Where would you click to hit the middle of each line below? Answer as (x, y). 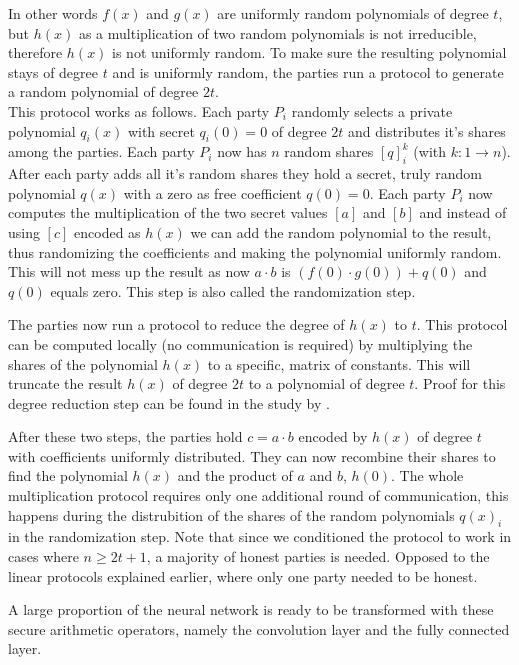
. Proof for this (460, 383)
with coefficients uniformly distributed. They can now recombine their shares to (252, 455)
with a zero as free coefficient (212, 192)
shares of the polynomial (83, 363)
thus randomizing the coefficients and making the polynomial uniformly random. (255, 251)
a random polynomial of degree (103, 91)
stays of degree (53, 71)
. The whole (427, 475)
